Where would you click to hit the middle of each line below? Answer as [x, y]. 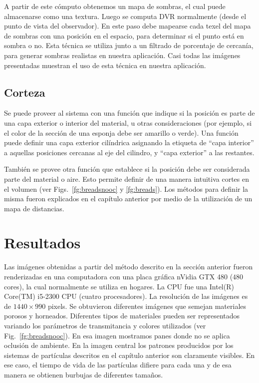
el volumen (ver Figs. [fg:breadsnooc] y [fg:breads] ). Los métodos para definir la [126, 188]
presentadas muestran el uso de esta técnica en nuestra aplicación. [105, 65]
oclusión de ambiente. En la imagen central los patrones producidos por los [119, 345]
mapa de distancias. [34, 208]
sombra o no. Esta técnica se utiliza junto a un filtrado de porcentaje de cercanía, [129, 45]
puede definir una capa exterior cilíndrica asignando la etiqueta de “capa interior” [129, 142]
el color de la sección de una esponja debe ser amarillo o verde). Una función [121, 132]
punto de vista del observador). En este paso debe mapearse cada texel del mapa [128, 26]
